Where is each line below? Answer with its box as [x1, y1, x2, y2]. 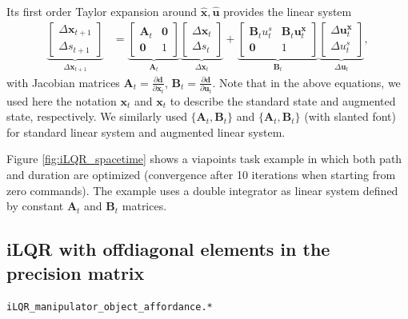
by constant [6, 197, 64, 214]
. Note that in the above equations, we [212, 74, 401, 90]
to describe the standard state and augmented [170, 92, 396, 109]
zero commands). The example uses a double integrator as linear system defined [6, 181, 398, 198]
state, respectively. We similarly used [6, 108, 187, 125]
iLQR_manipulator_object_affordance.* [6, 301, 213, 313]
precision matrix [6, 260, 145, 285]
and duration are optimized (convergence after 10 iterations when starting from [6, 166, 396, 183]
